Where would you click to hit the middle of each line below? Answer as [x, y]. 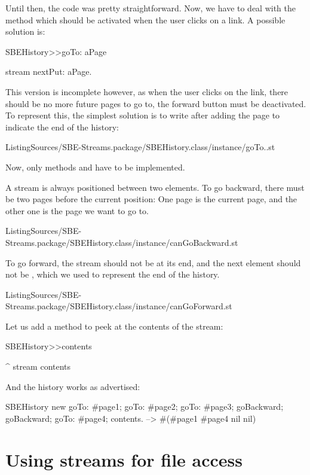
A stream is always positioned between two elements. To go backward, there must [155, 187]
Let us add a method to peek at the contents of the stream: [114, 326]
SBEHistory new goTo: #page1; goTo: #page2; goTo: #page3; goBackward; [145, 407]
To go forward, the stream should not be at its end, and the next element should [153, 262]
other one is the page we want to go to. [77, 210]
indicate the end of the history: [62, 127]
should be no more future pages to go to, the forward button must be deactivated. [156, 103]
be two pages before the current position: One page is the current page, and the [151, 199]
